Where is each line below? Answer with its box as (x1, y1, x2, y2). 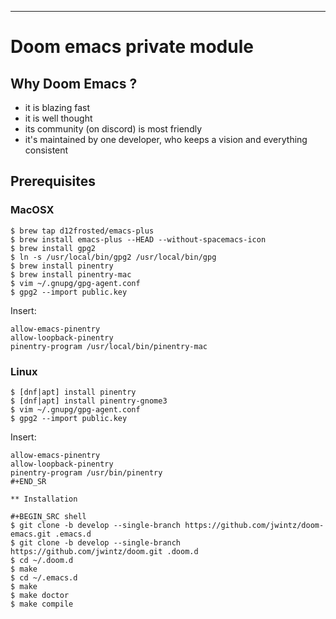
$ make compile (10, 599, 74, 609)
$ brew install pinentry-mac (10, 269, 132, 280)
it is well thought (24, 112, 93, 124)
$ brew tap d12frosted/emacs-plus (10, 226, 155, 236)
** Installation (10, 494, 78, 504)
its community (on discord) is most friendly (24, 123, 203, 135)
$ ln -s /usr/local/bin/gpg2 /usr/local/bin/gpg (10, 252, 217, 262)
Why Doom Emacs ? (10, 75, 138, 92)
